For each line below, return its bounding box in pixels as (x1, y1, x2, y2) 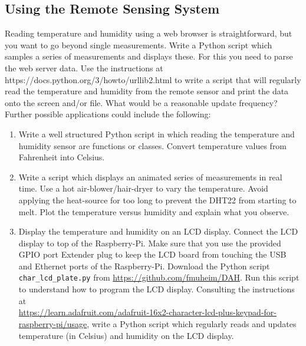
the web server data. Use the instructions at (5, 61, 163, 74)
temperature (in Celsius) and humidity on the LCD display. (18, 329, 234, 341)
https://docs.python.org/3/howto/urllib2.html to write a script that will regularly (5, 73, 301, 85)
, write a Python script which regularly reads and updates (87, 317, 297, 329)
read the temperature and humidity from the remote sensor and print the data (5, 85, 289, 97)
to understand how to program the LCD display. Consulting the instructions (18, 283, 295, 295)
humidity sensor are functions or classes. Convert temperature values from (18, 139, 287, 151)
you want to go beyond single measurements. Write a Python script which (5, 38, 272, 51)
